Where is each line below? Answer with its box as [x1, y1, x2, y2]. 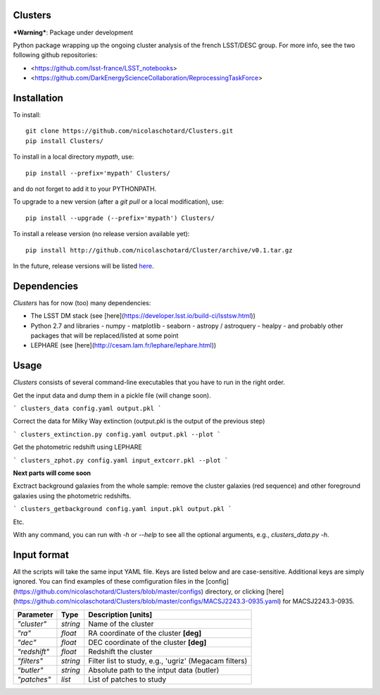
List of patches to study [88, 675, 167, 684]
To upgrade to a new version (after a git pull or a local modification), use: [13, 197, 224, 206]
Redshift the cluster [88, 647, 153, 657]
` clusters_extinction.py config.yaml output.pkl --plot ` [13, 430, 222, 438]
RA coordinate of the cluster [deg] [88, 628, 202, 638]
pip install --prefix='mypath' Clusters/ [25, 169, 170, 177]
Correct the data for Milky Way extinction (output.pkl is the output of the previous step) [13, 417, 265, 426]
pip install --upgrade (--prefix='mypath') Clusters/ [25, 214, 215, 222]
